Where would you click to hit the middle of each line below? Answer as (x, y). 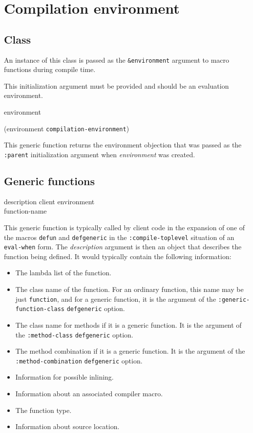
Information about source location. (67, 426)
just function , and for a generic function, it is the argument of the (116, 299)
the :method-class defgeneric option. (74, 334)
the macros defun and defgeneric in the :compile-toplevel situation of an (119, 237)
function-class (40, 309)
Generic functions (50, 180)
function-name (25, 211)
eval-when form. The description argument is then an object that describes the (123, 247)
